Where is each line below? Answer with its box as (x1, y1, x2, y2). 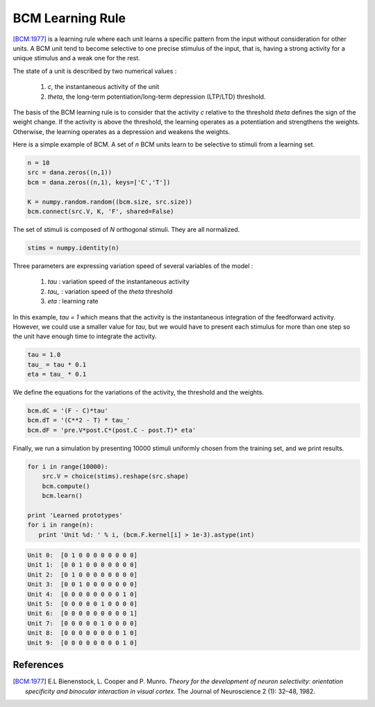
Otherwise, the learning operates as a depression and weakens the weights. (12, 127, 231, 135)
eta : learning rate (47, 297, 99, 306)
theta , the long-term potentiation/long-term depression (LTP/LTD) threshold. (47, 92, 266, 101)
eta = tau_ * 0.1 (27, 370, 87, 379)
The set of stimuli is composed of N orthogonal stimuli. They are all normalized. (12, 225, 240, 233)
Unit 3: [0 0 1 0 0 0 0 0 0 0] (27, 581, 138, 588)
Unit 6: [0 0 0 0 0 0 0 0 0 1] (27, 610, 138, 617)
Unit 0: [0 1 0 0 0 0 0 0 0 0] (27, 551, 138, 559)
